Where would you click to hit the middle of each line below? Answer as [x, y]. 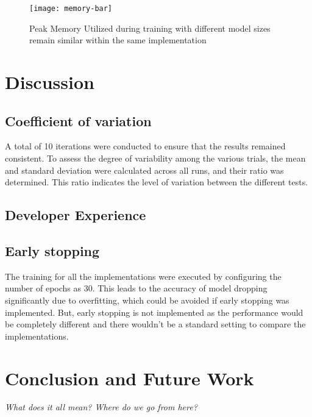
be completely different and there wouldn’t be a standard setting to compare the [155, 324]
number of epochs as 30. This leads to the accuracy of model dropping [136, 288]
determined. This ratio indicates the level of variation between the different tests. [157, 182]
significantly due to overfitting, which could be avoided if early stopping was [147, 300]
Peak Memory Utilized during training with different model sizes [150, 28]
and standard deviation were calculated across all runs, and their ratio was [144, 170]
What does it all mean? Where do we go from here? [101, 407]
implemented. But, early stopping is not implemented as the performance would [154, 312]
